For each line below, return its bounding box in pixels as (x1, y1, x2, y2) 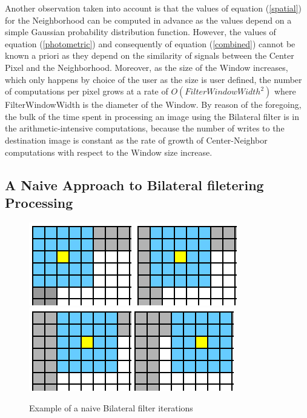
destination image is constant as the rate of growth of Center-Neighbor (5, 133, 268, 146)
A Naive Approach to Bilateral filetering (5, 175, 264, 194)
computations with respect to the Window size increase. (5, 145, 213, 158)
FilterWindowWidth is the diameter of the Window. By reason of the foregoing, (5, 98, 302, 111)
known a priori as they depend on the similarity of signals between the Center (5, 49, 294, 62)
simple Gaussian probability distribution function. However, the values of (5, 25, 276, 38)
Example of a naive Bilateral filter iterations (29, 401, 193, 414)
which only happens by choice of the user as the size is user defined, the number (5, 73, 302, 85)
